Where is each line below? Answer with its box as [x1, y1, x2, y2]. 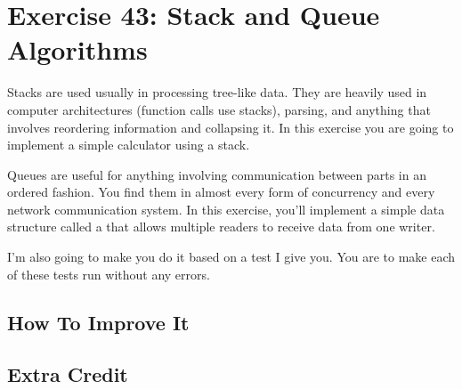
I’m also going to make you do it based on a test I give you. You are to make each [7, 247, 456, 266]
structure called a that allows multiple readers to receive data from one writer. [7, 217, 435, 236]
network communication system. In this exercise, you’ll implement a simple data [7, 199, 445, 218]
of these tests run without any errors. [7, 264, 210, 283]
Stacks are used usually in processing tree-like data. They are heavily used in [7, 83, 427, 101]
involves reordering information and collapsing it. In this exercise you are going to [7, 118, 454, 136]
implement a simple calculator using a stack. [7, 135, 250, 154]
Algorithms [7, 31, 148, 68]
